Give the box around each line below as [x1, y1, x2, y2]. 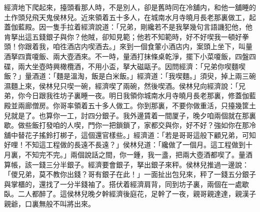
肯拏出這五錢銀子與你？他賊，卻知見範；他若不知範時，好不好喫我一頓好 [4, 31, 242, 42]
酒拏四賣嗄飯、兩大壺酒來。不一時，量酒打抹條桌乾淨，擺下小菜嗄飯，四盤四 [4, 51, 256, 61]
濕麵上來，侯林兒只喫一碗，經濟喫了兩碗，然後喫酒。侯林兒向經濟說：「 [4, 80, 238, 91]
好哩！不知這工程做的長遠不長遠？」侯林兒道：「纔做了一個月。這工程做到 [4, 139, 245, 150]
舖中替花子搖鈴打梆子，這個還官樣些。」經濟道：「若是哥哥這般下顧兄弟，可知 [4, 129, 256, 140]
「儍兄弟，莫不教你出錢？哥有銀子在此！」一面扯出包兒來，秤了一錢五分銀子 [4, 169, 256, 179]
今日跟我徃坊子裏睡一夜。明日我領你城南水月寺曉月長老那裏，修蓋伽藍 [24, 90, 256, 101]
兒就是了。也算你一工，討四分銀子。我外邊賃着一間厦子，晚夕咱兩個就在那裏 [4, 110, 256, 120]
